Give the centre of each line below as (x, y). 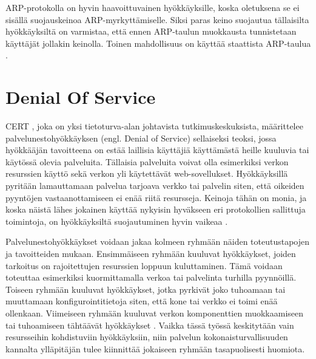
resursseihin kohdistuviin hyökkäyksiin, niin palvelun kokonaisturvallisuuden (147, 337)
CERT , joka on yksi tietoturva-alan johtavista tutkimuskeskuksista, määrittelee (154, 126)
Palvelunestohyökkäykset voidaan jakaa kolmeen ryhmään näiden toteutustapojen (158, 241)
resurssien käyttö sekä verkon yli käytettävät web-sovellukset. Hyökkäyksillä (147, 173)
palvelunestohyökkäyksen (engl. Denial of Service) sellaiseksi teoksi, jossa (141, 138)
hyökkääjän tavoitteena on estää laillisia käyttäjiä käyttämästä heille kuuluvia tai (157, 150)
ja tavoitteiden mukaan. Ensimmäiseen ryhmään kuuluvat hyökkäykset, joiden (151, 254)
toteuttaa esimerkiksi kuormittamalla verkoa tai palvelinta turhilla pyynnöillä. (151, 277)
